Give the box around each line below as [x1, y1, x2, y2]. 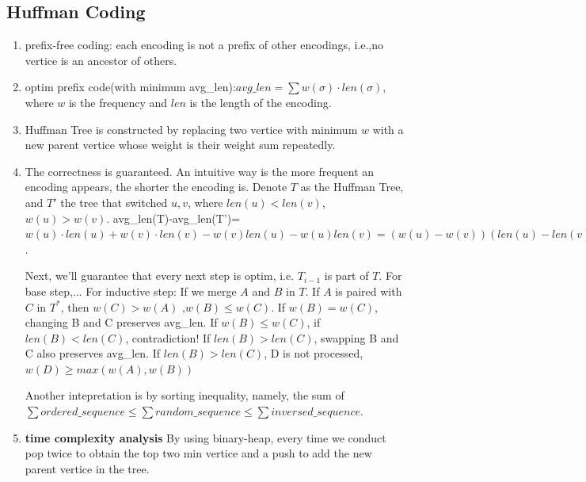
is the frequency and [68, 94, 168, 110]
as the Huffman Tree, [300, 178, 404, 195]
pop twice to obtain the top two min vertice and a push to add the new [25, 445, 372, 461]
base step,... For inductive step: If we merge [25, 282, 237, 299]
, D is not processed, [264, 345, 363, 361]
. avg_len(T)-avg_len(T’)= [106, 209, 241, 226]
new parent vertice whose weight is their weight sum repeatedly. [25, 136, 336, 153]
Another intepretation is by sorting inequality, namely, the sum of [25, 387, 344, 404]
